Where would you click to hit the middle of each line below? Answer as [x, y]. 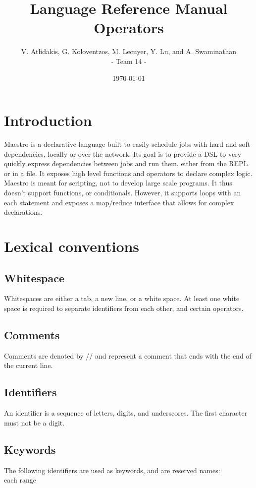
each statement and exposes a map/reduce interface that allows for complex [119, 202]
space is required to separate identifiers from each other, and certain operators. [124, 308]
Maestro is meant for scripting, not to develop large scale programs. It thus [118, 183]
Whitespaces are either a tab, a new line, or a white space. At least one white [122, 298]
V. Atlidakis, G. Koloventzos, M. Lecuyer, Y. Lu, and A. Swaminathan [129, 51]
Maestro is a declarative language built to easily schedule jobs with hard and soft [127, 144]
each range [20, 480]
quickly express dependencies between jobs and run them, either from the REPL [126, 163]
